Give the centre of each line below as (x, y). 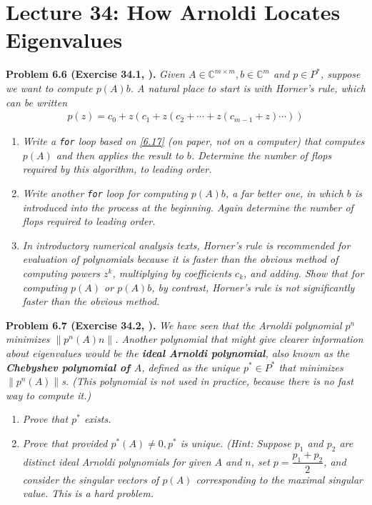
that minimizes (311, 367)
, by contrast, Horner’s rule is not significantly (253, 287)
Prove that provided (65, 442)
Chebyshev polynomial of (68, 367)
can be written (37, 102)
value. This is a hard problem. (88, 493)
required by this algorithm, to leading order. (117, 169)
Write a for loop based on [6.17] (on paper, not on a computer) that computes (193, 141)
